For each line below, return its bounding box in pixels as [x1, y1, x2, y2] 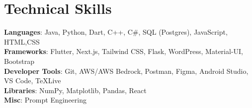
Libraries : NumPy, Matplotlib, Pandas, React [4, 85, 147, 95]
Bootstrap [4, 55, 34, 66]
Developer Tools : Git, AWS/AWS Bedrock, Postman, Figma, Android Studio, [4, 65, 249, 76]
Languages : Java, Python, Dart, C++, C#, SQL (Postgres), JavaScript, [4, 27, 228, 37]
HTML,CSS [4, 36, 40, 47]
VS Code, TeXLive [4, 75, 61, 86]
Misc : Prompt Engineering [4, 95, 86, 105]
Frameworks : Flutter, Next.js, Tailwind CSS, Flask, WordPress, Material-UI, [4, 46, 243, 56]
